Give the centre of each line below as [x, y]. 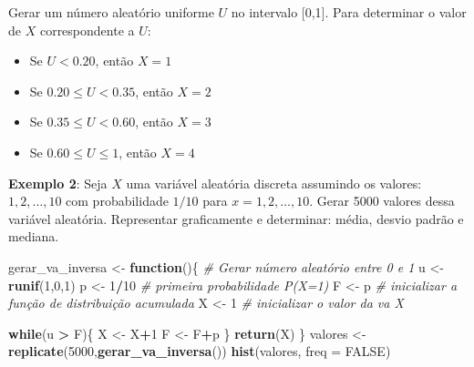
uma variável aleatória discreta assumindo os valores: [274, 183]
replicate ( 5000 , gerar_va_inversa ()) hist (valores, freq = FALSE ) [200, 351]
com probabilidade [117, 201]
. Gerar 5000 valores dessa [382, 201]
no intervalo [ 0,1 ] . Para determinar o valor [349, 12]
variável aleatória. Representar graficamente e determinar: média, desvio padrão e [236, 218]
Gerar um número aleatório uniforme [111, 12]
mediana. [34, 236]
